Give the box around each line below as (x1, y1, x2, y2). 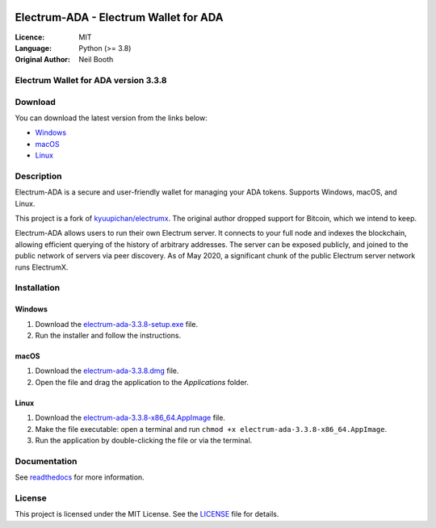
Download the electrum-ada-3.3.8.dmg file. (35, 366, 179, 375)
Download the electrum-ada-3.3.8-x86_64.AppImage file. (35, 413, 226, 423)
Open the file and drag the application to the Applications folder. (35, 377, 249, 387)
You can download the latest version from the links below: (15, 113, 208, 123)
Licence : (15, 32, 45, 42)
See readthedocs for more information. (15, 472, 145, 482)
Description (15, 170, 62, 182)
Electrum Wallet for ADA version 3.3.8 (15, 75, 167, 86)
